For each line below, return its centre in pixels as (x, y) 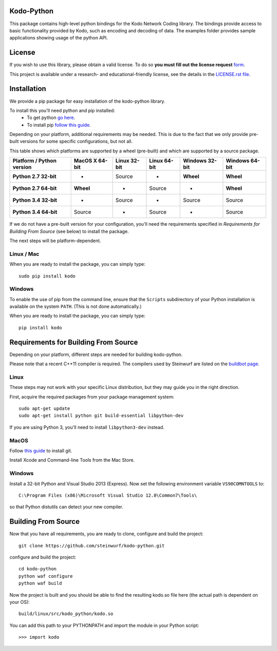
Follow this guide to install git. (41, 451)
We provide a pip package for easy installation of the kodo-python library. (87, 101)
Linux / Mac (24, 254)
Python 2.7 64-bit (35, 188)
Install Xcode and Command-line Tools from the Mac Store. (72, 460)
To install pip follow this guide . (59, 125)
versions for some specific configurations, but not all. (76, 142)
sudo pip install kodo (47, 276)
